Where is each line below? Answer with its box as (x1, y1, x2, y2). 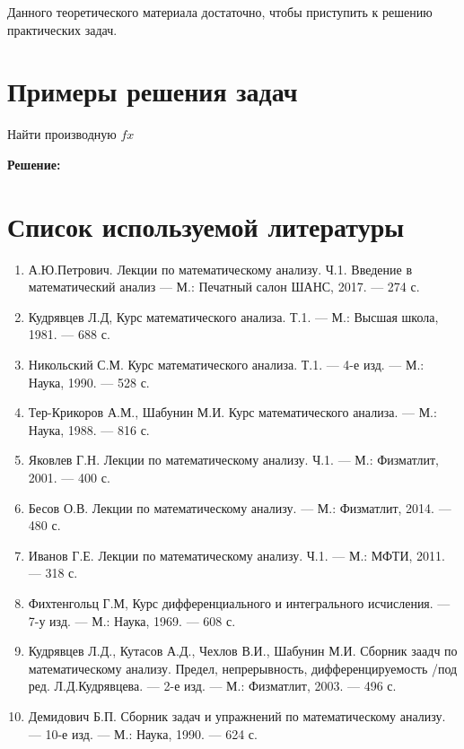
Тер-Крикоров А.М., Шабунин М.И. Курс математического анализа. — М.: (28, 403, 437, 422)
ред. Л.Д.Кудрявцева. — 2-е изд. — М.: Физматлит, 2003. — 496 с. (28, 676, 397, 695)
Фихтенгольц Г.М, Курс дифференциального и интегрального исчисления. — (28, 593, 451, 612)
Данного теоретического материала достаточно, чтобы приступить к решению (7, 3, 433, 21)
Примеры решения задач (7, 73, 298, 109)
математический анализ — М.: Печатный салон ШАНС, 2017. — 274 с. (28, 277, 420, 296)
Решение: (7, 154, 61, 173)
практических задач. (7, 20, 118, 39)
